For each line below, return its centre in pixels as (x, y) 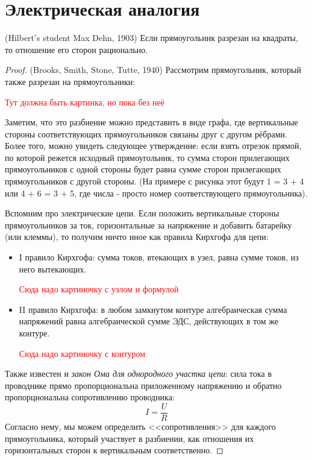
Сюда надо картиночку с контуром (82, 353)
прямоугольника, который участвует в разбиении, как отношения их (129, 438)
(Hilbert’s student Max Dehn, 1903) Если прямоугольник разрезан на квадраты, (151, 38)
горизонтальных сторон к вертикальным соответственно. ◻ (114, 450)
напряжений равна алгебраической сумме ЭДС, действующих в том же (149, 321)
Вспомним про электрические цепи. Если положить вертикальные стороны (142, 213)
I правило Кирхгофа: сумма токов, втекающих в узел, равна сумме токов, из (159, 257)
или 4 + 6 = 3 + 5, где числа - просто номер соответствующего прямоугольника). (156, 193)
